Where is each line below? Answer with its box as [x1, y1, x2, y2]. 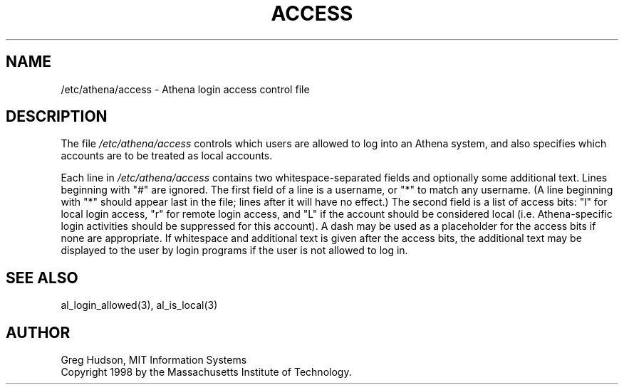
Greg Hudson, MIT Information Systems [61, 354, 247, 367]
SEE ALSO [6, 268, 78, 287]
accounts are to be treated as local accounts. [61, 149, 273, 162]
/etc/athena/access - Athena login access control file [61, 83, 310, 95]
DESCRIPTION [6, 107, 108, 126]
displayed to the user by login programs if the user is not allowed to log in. [61, 244, 408, 257]
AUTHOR [6, 323, 71, 342]
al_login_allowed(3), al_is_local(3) [61, 299, 218, 312]
